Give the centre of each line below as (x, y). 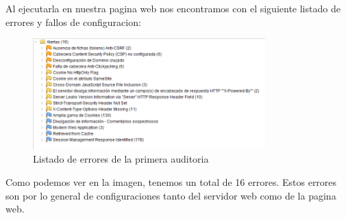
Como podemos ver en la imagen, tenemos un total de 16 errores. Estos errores (171, 182)
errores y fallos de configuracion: (73, 22)
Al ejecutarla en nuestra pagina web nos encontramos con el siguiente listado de (173, 8)
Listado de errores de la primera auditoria (121, 159)
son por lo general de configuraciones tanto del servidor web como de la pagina (171, 195)
